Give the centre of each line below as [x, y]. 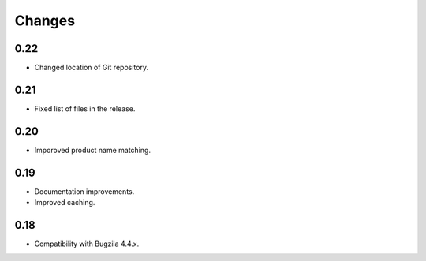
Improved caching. [65, 203]
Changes [45, 21]
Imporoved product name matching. [93, 150]
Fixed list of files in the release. [85, 108]
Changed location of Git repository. [92, 68]
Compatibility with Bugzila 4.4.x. [87, 244]
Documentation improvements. [84, 191]
